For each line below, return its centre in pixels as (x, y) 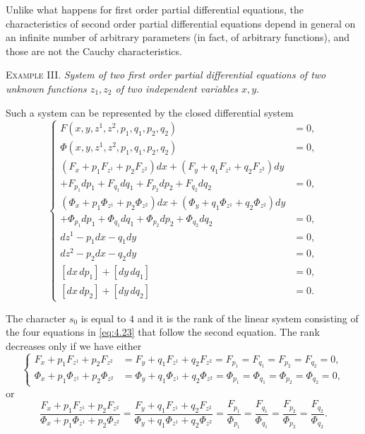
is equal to (103, 318)
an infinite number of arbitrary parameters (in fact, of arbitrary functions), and (178, 37)
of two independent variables (176, 88)
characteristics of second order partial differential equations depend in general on (181, 23)
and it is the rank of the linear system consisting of (248, 318)
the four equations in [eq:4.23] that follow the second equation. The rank (163, 332)
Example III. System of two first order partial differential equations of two (166, 75)
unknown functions (46, 88)
